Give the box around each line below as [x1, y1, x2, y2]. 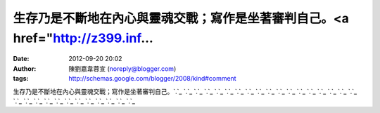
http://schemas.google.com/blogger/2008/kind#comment [68, 74, 236, 83]
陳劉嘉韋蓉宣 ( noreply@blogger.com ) [68, 64, 177, 73]
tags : [13, 74, 29, 83]
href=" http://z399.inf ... [13, 30, 154, 46]
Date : [13, 55, 30, 63]
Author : [13, 64, 37, 73]
